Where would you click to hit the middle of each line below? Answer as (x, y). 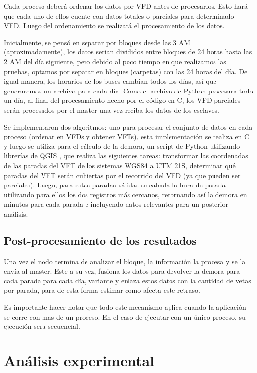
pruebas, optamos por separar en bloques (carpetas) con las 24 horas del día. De (126, 71)
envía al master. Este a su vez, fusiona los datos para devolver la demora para (122, 271)
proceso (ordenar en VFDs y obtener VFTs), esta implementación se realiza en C (127, 136)
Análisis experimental (79, 360)
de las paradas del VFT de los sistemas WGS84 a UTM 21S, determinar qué (120, 165)
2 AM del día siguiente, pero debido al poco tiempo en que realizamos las (115, 61)
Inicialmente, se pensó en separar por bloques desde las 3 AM (97, 42)
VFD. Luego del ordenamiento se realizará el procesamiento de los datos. (114, 25)
